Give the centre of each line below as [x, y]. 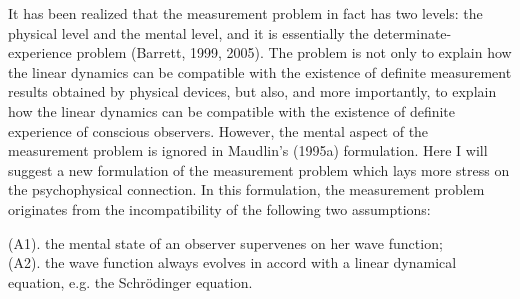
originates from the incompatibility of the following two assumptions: [219, 208]
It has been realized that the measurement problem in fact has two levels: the [245, 13]
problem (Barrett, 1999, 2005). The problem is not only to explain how [294, 52]
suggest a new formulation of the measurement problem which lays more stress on [259, 169]
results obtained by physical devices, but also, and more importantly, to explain [252, 91]
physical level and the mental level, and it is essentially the [188, 32]
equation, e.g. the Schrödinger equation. [130, 281]
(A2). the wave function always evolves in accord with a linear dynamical [232, 262]
